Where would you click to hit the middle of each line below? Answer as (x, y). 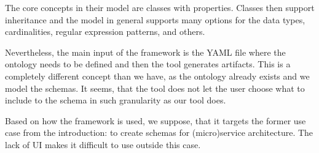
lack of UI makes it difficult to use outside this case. (103, 144)
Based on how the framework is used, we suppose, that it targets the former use (156, 120)
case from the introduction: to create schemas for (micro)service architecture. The (159, 132)
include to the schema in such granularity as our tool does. (116, 100)
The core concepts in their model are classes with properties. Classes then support (160, 7)
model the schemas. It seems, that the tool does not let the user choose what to (155, 88)
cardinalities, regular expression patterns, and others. (105, 32)
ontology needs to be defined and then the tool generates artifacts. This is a (148, 64)
